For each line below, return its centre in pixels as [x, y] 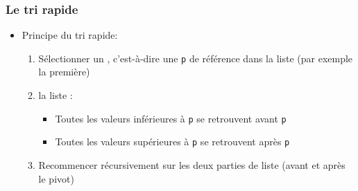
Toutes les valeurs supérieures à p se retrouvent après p [172, 142]
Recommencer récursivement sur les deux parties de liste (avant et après [192, 164]
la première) [64, 72]
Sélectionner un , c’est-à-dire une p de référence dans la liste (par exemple [196, 58]
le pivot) [56, 178]
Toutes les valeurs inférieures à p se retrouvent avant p [171, 118]
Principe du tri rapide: [70, 35]
